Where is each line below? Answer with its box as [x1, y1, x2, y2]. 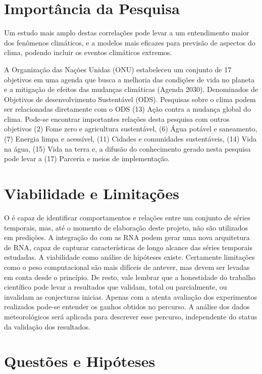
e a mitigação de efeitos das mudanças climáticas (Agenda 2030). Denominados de [4, 84, 258, 95]
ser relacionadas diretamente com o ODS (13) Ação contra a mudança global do [4, 104, 251, 114]
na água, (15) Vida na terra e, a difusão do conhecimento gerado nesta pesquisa [4, 143, 251, 154]
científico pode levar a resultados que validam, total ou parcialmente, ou [4, 282, 227, 292]
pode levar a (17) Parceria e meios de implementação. [4, 153, 170, 164]
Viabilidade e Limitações [4, 183, 180, 204]
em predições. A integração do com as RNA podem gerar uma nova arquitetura [4, 232, 250, 243]
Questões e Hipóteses [4, 351, 155, 371]
